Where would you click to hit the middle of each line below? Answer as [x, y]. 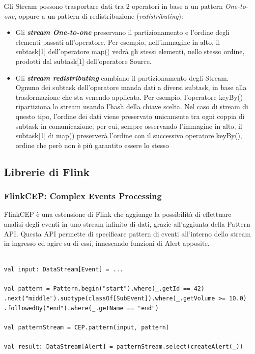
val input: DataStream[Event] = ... [64, 270]
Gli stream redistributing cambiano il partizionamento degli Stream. [122, 77]
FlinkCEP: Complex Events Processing [83, 196]
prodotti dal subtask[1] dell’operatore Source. [84, 61]
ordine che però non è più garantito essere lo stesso [92, 145]
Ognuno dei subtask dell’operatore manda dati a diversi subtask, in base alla [131, 87]
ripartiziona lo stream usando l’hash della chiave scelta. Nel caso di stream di [132, 106]
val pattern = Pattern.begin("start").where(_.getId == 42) [104, 289]
